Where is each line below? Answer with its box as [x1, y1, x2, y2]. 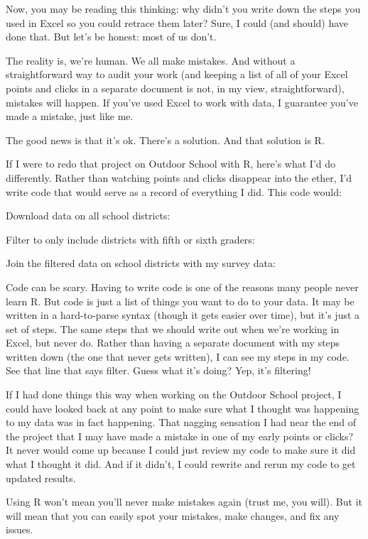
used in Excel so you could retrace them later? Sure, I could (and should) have [6, 15, 349, 30]
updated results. [6, 470, 76, 485]
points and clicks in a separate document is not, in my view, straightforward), [6, 80, 345, 95]
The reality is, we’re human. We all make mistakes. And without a [6, 53, 296, 67]
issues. [6, 522, 33, 537]
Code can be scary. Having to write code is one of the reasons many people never [6, 279, 359, 294]
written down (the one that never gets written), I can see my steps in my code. [6, 349, 350, 364]
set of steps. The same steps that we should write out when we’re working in [6, 321, 340, 336]
